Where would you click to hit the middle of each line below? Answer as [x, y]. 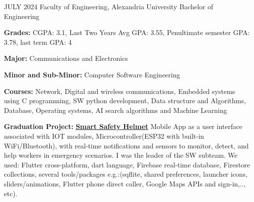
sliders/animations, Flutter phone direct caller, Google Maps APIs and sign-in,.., [125, 183]
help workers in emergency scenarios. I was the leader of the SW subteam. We [121, 155]
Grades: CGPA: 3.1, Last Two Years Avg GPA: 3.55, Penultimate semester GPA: [127, 32]
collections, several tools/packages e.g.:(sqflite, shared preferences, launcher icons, [126, 174]
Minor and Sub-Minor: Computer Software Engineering [92, 74]
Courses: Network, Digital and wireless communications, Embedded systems [120, 91]
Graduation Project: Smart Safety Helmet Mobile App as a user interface [123, 126]
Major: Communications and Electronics [66, 58]
